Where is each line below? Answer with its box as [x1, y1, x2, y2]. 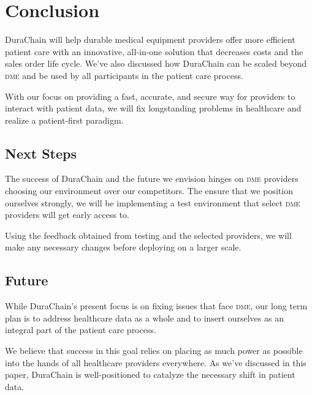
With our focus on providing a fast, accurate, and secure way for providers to [5, 89, 295, 102]
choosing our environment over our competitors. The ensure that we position [5, 184, 293, 197]
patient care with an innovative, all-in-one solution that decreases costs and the [5, 45, 303, 58]
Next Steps [5, 143, 77, 162]
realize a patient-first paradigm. [5, 113, 124, 126]
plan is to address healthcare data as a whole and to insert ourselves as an [5, 311, 284, 324]
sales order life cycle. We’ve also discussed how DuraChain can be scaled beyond [5, 57, 307, 70]
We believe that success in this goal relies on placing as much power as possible [5, 344, 303, 357]
